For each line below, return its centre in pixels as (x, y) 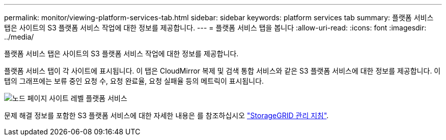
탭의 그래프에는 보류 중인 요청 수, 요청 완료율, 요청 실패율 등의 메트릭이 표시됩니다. (134, 81)
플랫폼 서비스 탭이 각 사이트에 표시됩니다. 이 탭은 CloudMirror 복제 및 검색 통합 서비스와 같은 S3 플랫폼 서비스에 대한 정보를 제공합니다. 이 (222, 71)
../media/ (19, 37)
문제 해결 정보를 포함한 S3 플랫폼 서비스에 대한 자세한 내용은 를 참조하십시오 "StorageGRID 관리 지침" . (166, 115)
